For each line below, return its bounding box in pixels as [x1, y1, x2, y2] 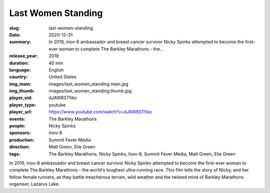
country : [9, 74, 28, 80]
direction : [9, 144, 30, 150]
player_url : [9, 109, 32, 115]
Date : [9, 31, 21, 37]
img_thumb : [9, 88, 35, 94]
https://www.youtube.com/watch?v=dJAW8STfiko [48, 109, 152, 115]
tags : [9, 150, 20, 157]
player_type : [9, 101, 36, 107]
